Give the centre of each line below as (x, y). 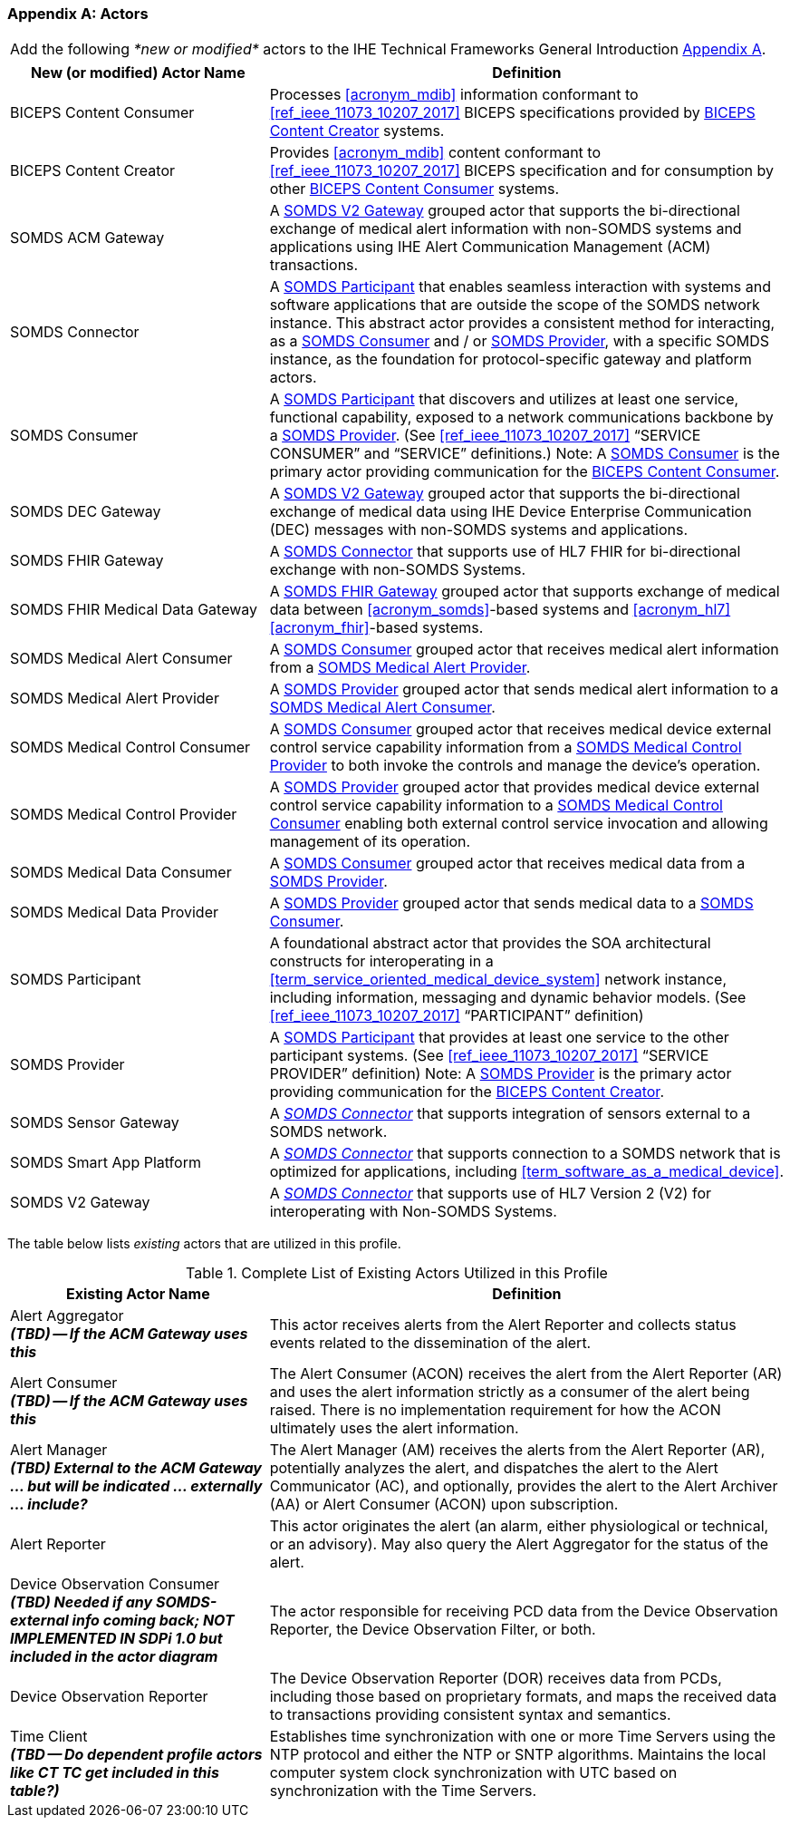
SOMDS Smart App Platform (106, 1163)
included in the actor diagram (114, 1657)
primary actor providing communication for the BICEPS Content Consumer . (525, 472)
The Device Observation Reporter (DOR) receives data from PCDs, (496, 1679)
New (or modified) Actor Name (138, 73)
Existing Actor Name (138, 1294)
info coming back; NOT (153, 1621)
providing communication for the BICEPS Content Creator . (467, 1092)
